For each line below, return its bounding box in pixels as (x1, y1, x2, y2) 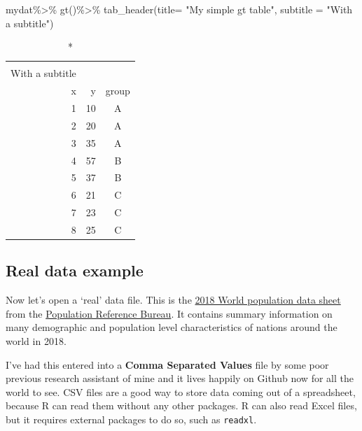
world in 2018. (6, 333, 67, 348)
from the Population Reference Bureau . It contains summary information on (6, 306, 333, 320)
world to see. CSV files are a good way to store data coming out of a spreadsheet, (6, 384, 356, 399)
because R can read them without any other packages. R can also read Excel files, (6, 398, 357, 413)
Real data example (6, 260, 144, 281)
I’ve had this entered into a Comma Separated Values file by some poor (6, 357, 329, 372)
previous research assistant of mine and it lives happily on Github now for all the (6, 371, 354, 386)
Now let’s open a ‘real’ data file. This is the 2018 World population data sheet (6, 292, 341, 307)
